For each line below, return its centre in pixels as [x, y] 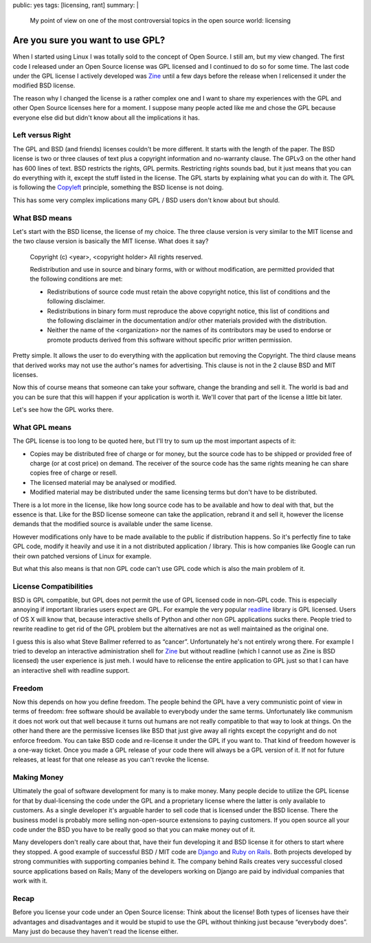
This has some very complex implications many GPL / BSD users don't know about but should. [146, 200]
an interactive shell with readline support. [71, 670]
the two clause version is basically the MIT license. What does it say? [111, 241]
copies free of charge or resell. [74, 473]
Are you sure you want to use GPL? [89, 40]
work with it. [30, 880]
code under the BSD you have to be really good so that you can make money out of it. [134, 830]
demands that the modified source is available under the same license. [113, 524]
